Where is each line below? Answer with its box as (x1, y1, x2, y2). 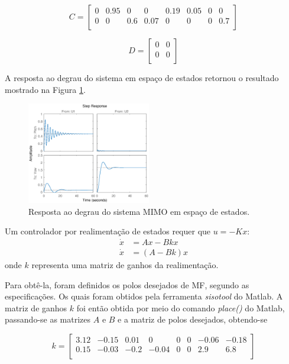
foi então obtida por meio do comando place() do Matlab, (76, 301, 285, 314)
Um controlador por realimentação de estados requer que (5, 225, 211, 237)
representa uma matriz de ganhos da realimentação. (31, 258, 219, 270)
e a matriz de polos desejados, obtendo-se (118, 313, 268, 326)
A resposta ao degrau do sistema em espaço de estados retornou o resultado (5, 72, 279, 83)
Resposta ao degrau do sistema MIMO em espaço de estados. (28, 205, 250, 217)
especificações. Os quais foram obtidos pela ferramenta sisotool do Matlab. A (5, 290, 283, 302)
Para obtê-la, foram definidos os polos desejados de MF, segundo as (5, 278, 249, 291)
